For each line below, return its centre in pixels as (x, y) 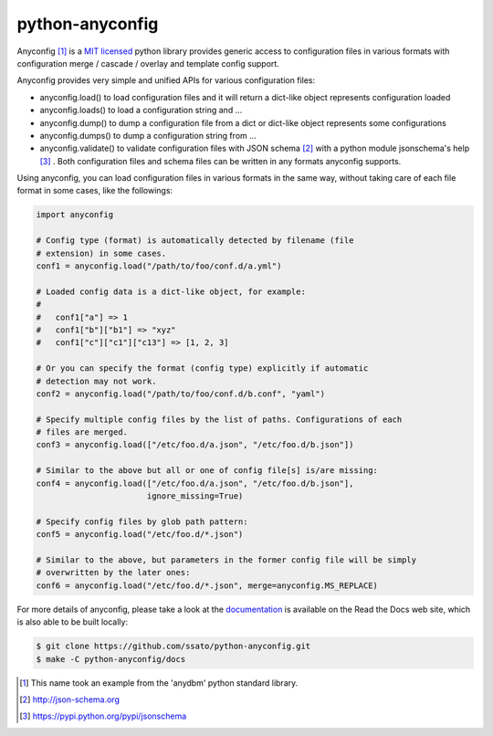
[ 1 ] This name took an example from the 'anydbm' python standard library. (159, 683)
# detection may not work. (96, 381)
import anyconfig (75, 215)
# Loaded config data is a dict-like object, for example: (171, 291)
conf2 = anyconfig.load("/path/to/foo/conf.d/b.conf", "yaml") (181, 394)
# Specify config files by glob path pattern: (142, 521)
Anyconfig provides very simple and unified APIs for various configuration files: (166, 80)
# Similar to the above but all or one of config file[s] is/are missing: (207, 471)
